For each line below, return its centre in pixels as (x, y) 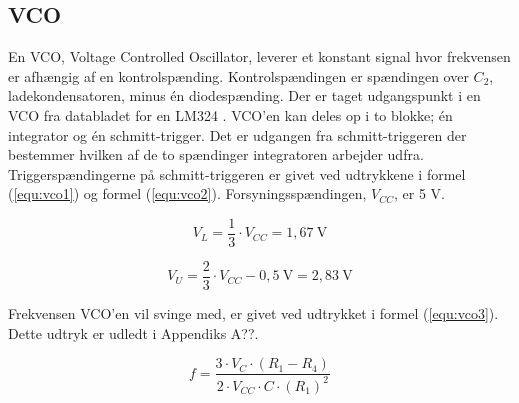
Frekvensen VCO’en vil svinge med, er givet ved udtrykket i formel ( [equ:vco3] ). (253, 313)
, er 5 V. (419, 193)
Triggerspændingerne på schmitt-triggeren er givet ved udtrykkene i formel (237, 173)
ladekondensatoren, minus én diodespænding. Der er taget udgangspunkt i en (244, 95)
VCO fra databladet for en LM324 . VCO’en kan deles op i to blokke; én (230, 114)
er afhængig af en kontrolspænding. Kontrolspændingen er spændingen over (238, 75)
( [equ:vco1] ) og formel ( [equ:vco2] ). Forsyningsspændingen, (187, 193)
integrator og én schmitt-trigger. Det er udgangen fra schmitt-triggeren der (237, 134)
